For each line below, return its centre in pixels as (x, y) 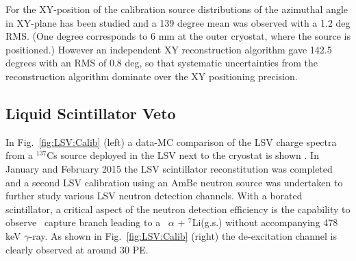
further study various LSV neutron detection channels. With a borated (154, 196)
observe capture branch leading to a (83, 222)
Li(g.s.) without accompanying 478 (265, 222)
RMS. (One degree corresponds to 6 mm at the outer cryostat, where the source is (178, 36)
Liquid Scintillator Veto (91, 113)
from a (20, 155)
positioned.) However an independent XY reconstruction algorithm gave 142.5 (169, 49)
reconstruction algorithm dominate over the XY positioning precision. (152, 76)
